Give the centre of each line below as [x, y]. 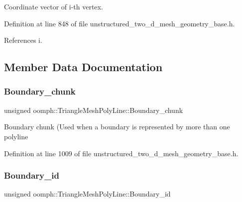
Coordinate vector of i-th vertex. [54, 6]
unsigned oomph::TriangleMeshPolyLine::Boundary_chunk [94, 110]
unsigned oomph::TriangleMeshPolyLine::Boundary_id [87, 194]
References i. [23, 40]
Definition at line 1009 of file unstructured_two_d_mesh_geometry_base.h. [121, 153]
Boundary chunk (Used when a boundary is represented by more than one [117, 127]
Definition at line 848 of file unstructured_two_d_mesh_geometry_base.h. [120, 23]
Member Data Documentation [83, 67]
